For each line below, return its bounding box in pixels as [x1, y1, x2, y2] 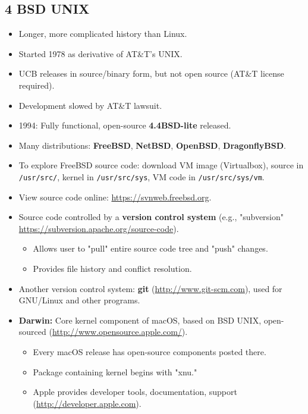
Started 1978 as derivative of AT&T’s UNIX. [18, 47, 183, 59]
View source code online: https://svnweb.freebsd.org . [18, 190, 212, 203]
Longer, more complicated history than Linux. [18, 27, 187, 40]
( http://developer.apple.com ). [33, 397, 142, 409]
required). [18, 79, 55, 91]
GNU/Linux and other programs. [18, 294, 140, 306]
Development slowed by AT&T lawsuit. [18, 99, 162, 111]
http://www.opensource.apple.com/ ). [52, 325, 188, 338]
